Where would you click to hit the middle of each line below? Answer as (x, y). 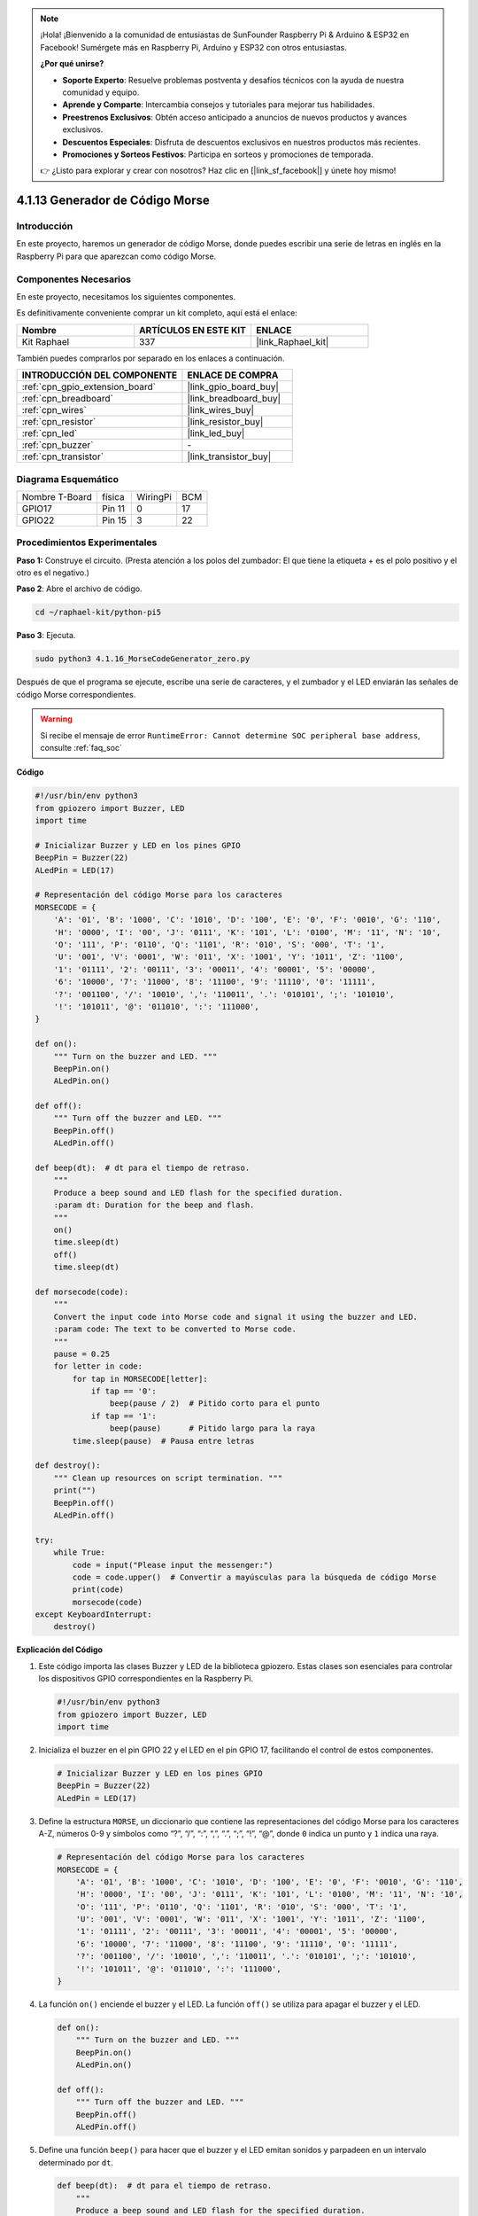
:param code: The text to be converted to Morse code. (175, 1329)
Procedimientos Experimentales (87, 542)
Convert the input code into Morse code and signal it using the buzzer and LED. (235, 1317)
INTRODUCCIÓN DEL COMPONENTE (100, 375)
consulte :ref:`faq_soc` (81, 747)
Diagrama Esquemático (68, 479)
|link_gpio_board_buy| (233, 387)
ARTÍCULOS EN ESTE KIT (193, 330)
